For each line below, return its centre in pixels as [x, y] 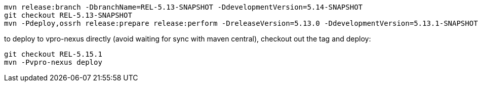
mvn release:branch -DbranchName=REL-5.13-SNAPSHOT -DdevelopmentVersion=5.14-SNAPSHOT [184, 7]
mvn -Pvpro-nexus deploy [53, 62]
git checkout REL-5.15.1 [53, 54]
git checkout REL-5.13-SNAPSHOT [68, 15]
